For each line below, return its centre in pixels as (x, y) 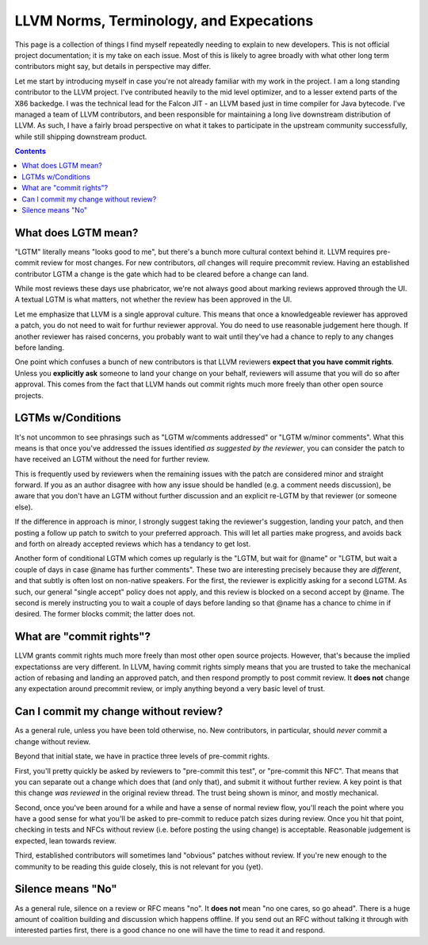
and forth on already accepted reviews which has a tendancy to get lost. (133, 544)
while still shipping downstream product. (81, 136)
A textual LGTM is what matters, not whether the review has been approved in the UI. (153, 300)
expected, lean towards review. (65, 840)
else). (24, 507)
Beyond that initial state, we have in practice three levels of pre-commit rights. (142, 756)
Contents (31, 152)
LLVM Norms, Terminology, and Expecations (164, 21)
